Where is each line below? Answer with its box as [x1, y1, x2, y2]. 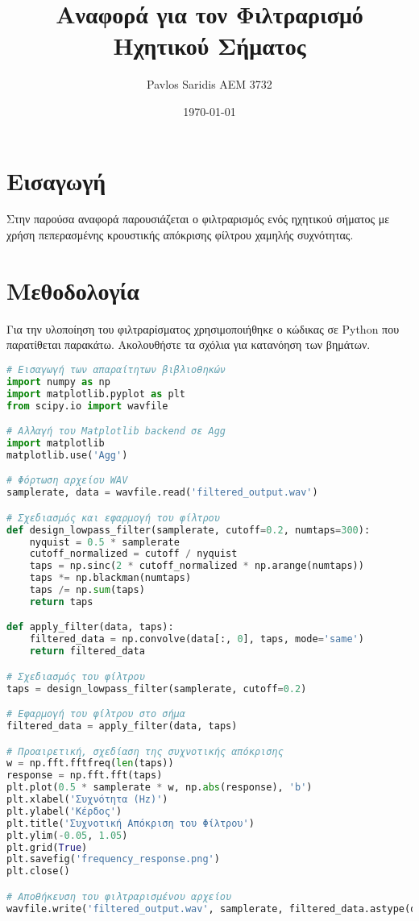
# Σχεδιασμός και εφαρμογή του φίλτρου [6, 512, 220, 524]
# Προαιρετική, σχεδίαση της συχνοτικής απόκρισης [6, 745, 284, 757]
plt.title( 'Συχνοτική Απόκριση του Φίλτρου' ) [6, 817, 255, 829]
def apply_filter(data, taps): [6, 621, 174, 633]
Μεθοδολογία [6, 273, 139, 306]
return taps [29, 595, 93, 608]
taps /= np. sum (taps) [29, 584, 145, 596]
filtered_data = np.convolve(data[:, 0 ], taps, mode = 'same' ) [29, 633, 364, 645]
